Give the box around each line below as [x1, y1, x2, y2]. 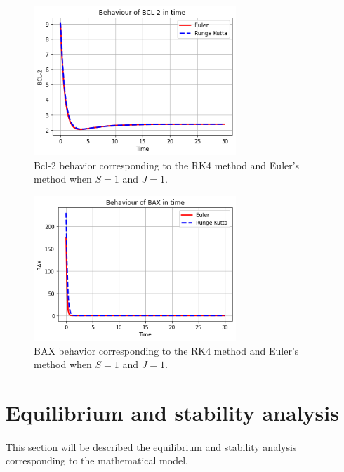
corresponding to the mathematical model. [6, 453, 188, 468]
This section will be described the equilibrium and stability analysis [6, 439, 297, 454]
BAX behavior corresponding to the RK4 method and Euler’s [34, 343, 299, 358]
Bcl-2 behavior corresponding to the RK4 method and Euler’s [34, 157, 300, 172]
